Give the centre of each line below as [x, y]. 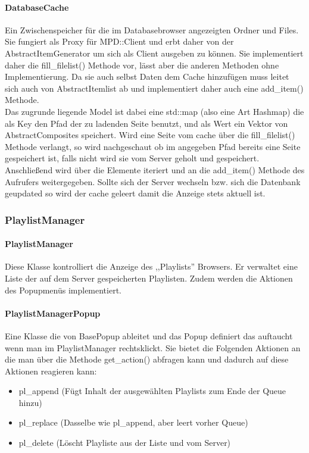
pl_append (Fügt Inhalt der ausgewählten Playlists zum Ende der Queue [152, 391]
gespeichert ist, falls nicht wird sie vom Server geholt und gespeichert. [132, 158]
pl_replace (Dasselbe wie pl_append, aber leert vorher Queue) [133, 422]
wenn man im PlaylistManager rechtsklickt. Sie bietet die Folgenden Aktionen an [153, 347]
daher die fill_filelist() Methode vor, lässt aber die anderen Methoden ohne [142, 65]
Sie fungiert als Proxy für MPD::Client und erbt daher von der [119, 41]
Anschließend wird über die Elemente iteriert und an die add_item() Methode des [155, 169]
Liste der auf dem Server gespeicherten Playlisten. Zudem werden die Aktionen [149, 278]
